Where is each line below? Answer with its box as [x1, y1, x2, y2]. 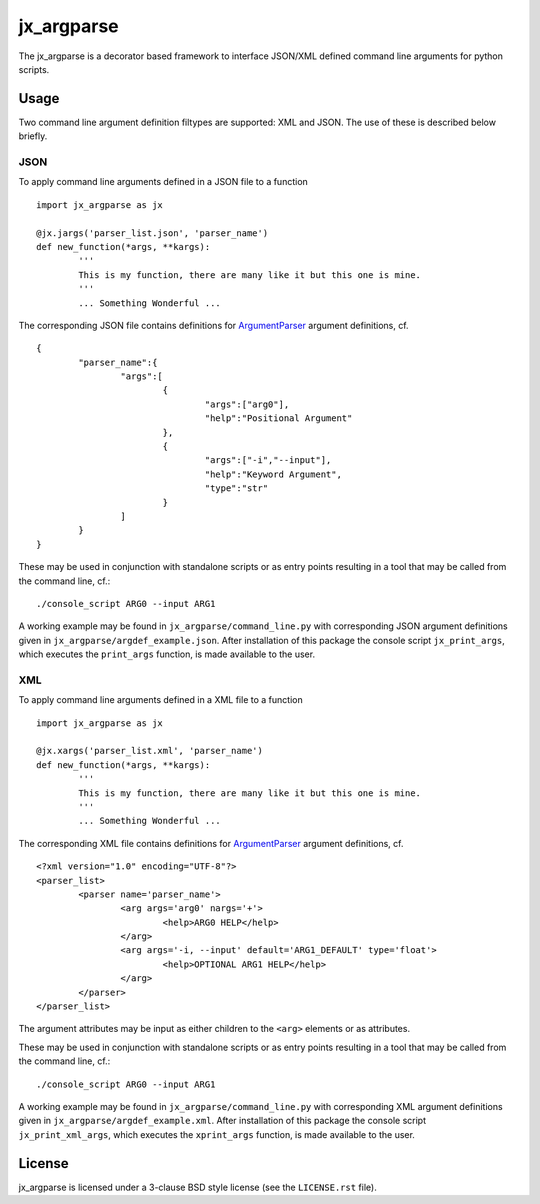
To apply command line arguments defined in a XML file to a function [18, 694, 304, 706]
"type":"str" [204, 483, 269, 494]
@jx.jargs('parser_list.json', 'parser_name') [36, 227, 269, 239]
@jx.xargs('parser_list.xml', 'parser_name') [36, 745, 264, 757]
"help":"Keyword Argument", [204, 468, 342, 480]
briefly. [18, 130, 48, 142]
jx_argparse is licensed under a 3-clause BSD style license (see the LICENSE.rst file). [18, 1181, 377, 1193]
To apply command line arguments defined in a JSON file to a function [18, 176, 309, 188]
